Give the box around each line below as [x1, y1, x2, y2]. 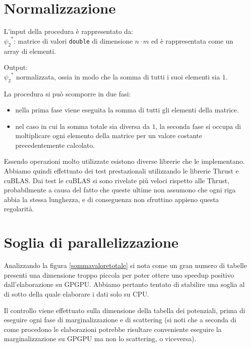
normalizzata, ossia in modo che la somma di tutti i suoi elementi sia [16, 71, 220, 81]
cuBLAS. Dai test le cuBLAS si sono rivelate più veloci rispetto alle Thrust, [4, 175, 230, 185]
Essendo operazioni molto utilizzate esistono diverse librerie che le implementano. [4, 156, 245, 166]
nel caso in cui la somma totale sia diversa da [15, 121, 150, 131]
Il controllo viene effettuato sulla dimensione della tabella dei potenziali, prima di [4, 305, 245, 315]
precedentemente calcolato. [15, 140, 95, 150]
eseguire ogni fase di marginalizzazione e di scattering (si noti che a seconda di [4, 315, 236, 325]
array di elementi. [4, 46, 56, 56]
